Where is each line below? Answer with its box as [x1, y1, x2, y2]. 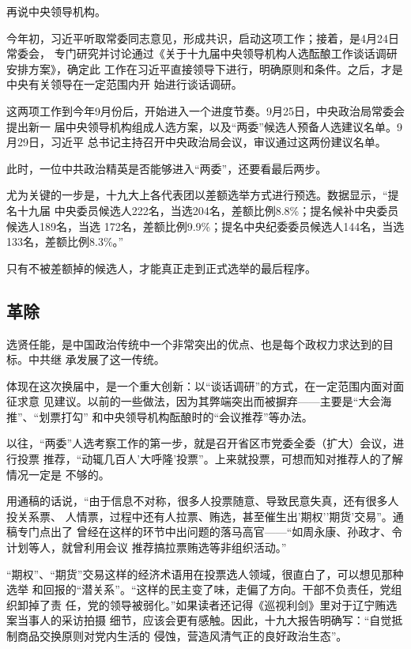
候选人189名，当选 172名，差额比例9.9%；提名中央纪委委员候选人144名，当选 [6, 217, 405, 234]
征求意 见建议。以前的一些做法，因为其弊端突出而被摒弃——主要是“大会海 [6, 393, 392, 409]
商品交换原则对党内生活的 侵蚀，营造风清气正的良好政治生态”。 [17, 628, 348, 644]
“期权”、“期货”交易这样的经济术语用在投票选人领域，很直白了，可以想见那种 [6, 565, 404, 582]
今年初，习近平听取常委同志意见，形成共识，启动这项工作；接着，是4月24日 [6, 29, 399, 46]
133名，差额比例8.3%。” [6, 233, 124, 250]
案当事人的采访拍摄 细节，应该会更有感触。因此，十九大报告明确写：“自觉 [6, 612, 392, 628]
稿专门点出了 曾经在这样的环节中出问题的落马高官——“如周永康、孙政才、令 [6, 523, 403, 540]
